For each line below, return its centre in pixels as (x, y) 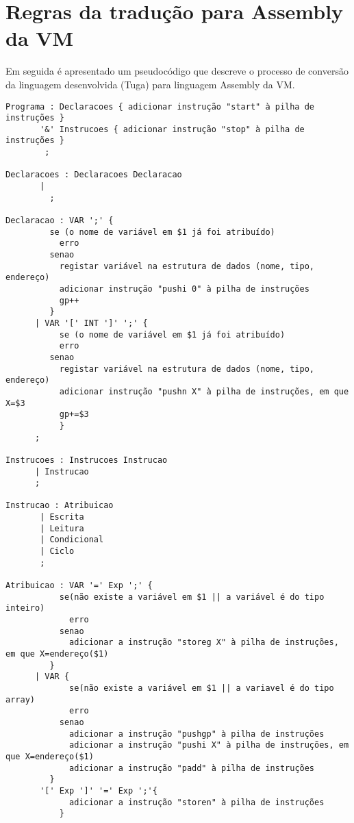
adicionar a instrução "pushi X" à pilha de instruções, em (209, 745)
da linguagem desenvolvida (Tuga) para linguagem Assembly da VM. (150, 84)
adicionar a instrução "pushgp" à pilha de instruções (197, 734)
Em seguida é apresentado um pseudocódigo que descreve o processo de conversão (177, 71)
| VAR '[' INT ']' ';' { (91, 323)
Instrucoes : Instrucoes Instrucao (87, 460)
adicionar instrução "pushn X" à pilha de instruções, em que (204, 391)
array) (20, 699)
